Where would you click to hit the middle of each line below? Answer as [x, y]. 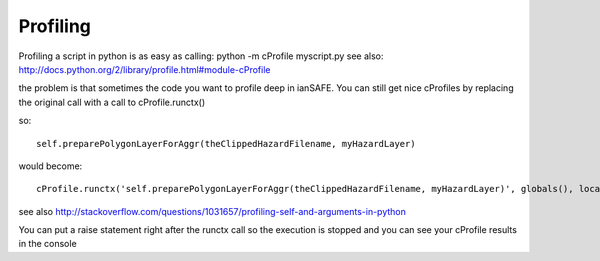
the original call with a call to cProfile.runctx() [112, 102]
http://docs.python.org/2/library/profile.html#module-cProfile [144, 69]
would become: [50, 166]
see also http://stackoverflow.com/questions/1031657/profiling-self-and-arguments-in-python [212, 211]
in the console [47, 244]
